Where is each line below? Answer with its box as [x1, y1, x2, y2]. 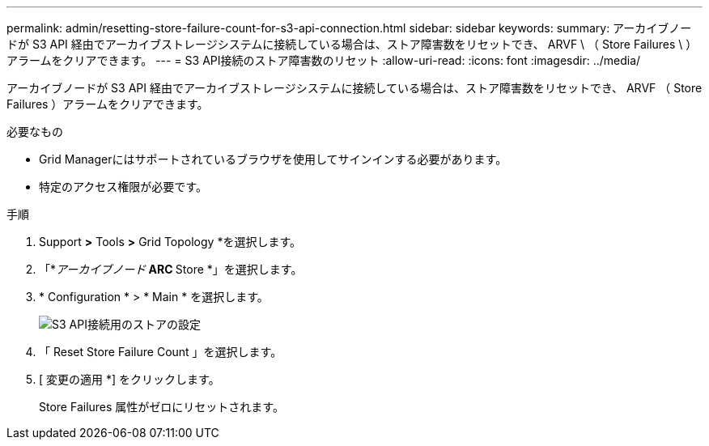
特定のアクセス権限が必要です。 [39, 180, 207, 193]
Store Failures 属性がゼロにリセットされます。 [39, 400, 284, 414]
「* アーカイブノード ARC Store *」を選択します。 [39, 262, 303, 276]
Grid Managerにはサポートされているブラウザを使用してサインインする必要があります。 [39, 152, 507, 166]
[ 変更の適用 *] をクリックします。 [39, 372, 220, 386]
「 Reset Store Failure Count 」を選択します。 [39, 345, 282, 359]
